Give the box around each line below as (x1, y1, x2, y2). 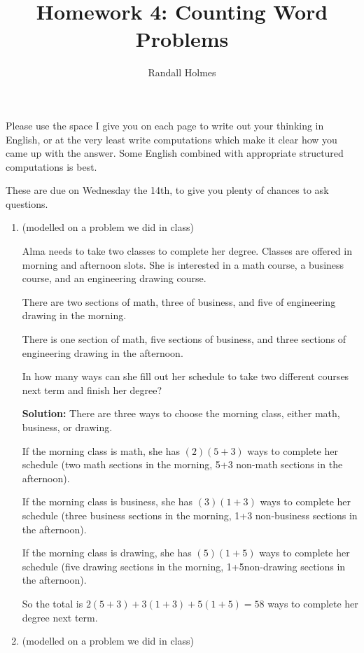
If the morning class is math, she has (22, 443, 180, 458)
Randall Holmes (148, 65, 216, 80)
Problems (135, 24, 229, 53)
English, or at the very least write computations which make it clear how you (6, 132, 337, 146)
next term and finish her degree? (22, 382, 162, 397)
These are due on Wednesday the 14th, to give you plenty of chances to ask (6, 183, 329, 197)
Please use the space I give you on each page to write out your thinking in (6, 118, 324, 132)
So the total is (22, 596, 83, 610)
